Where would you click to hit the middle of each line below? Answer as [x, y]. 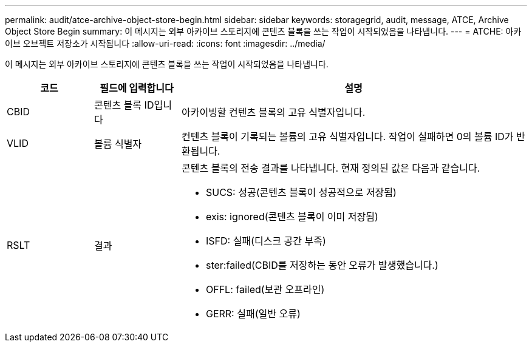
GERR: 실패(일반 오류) [253, 314]
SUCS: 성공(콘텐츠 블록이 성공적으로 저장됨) [301, 192]
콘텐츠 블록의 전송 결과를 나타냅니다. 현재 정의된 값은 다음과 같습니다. [331, 168]
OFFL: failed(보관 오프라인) [265, 289]
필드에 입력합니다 [137, 88]
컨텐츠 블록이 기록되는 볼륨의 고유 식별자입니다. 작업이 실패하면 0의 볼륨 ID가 [347, 136]
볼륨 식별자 [118, 144]
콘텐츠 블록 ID [124, 105]
